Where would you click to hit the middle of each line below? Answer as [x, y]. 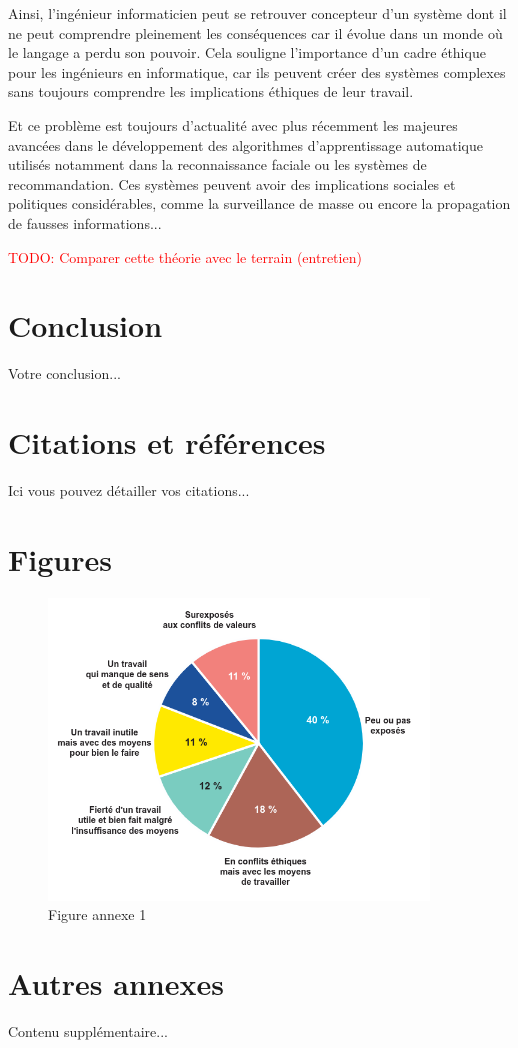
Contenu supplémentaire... [88, 1030]
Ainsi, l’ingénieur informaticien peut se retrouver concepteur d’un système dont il [257, 13]
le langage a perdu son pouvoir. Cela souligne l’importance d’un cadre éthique [247, 52]
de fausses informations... [85, 222]
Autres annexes [116, 983]
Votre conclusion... [64, 373]
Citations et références [167, 442]
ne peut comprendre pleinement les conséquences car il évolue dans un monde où [255, 32]
